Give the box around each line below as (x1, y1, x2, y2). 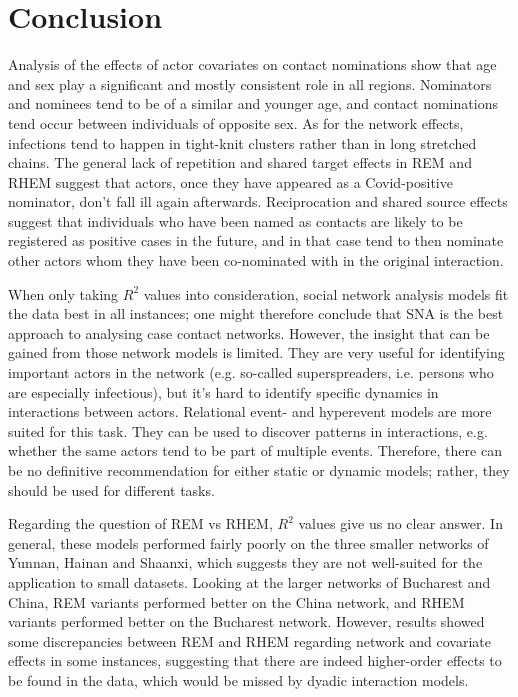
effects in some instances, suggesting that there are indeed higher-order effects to (8, 650, 502, 671)
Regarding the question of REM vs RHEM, (8, 513, 273, 534)
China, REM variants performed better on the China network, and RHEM (8, 591, 465, 612)
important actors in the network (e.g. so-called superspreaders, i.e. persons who (8, 362, 494, 383)
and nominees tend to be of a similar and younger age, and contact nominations (8, 93, 498, 114)
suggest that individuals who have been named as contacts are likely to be (8, 210, 463, 231)
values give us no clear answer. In (298, 513, 503, 534)
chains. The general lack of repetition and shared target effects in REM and (8, 152, 472, 173)
